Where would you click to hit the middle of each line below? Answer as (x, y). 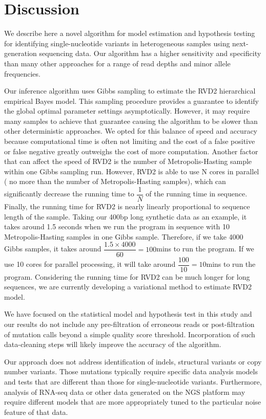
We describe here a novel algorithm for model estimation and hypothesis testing (130, 33)
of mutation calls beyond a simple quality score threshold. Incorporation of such (130, 334)
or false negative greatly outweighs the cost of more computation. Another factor (131, 151)
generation (21, 53)
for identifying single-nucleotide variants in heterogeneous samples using (117, 43)
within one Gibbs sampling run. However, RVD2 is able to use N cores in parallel (132, 171)
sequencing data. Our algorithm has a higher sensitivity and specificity (150, 53)
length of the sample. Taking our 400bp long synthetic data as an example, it (126, 216)
